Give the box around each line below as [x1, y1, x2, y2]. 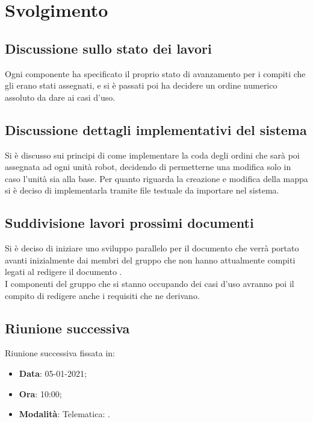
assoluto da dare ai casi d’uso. [5, 90, 116, 103]
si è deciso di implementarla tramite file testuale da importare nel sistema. [5, 184, 279, 197]
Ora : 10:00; [19, 387, 62, 400]
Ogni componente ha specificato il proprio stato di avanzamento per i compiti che [5, 67, 306, 80]
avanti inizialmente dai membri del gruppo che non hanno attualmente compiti [5, 253, 296, 266]
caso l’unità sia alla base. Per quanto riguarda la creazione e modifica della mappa [5, 172, 308, 184]
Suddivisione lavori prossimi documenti [5, 213, 254, 232]
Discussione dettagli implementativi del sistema [5, 120, 307, 139]
